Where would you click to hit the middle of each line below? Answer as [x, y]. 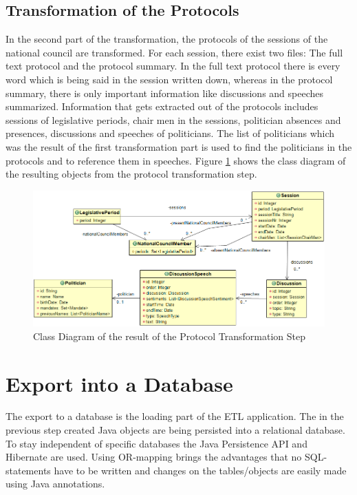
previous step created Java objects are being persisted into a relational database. [175, 430]
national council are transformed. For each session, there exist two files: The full [174, 52]
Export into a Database [119, 383]
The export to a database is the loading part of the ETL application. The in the [175, 416]
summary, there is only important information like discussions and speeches [164, 93]
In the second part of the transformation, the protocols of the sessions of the [167, 39]
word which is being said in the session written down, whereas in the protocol [169, 79]
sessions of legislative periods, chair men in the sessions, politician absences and [173, 119]
